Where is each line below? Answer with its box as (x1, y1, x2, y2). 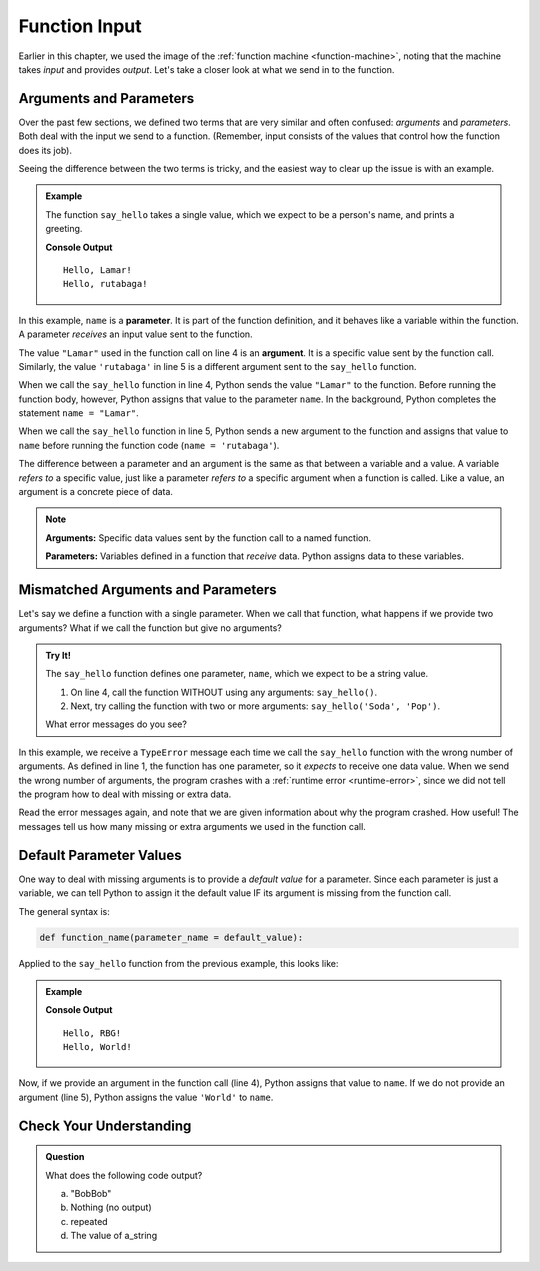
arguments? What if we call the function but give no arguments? (18, 621, 282, 634)
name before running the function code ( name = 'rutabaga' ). (18, 439, 280, 451)
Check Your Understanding (18, 1117, 192, 1134)
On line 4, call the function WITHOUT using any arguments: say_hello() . (70, 686, 378, 698)
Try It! (45, 649, 72, 661)
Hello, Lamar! (63, 264, 132, 275)
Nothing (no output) (70, 1201, 152, 1214)
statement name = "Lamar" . (18, 407, 139, 419)
